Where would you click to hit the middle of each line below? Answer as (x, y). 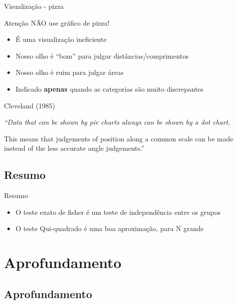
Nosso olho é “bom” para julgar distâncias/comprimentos (102, 55)
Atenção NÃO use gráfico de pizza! (57, 22)
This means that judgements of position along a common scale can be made (119, 138)
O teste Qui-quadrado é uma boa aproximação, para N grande (110, 228)
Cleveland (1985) (30, 105)
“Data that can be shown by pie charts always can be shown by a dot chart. (117, 122)
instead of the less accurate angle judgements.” (74, 148)
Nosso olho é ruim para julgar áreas (69, 72)
